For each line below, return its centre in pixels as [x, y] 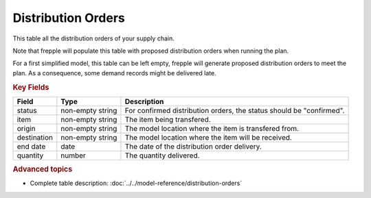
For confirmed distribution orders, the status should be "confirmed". [235, 110]
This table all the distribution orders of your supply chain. [93, 38]
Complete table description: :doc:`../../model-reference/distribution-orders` [136, 183]
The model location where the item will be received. [208, 137]
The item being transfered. [168, 119]
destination [35, 137]
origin [26, 128]
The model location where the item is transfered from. [212, 128]
